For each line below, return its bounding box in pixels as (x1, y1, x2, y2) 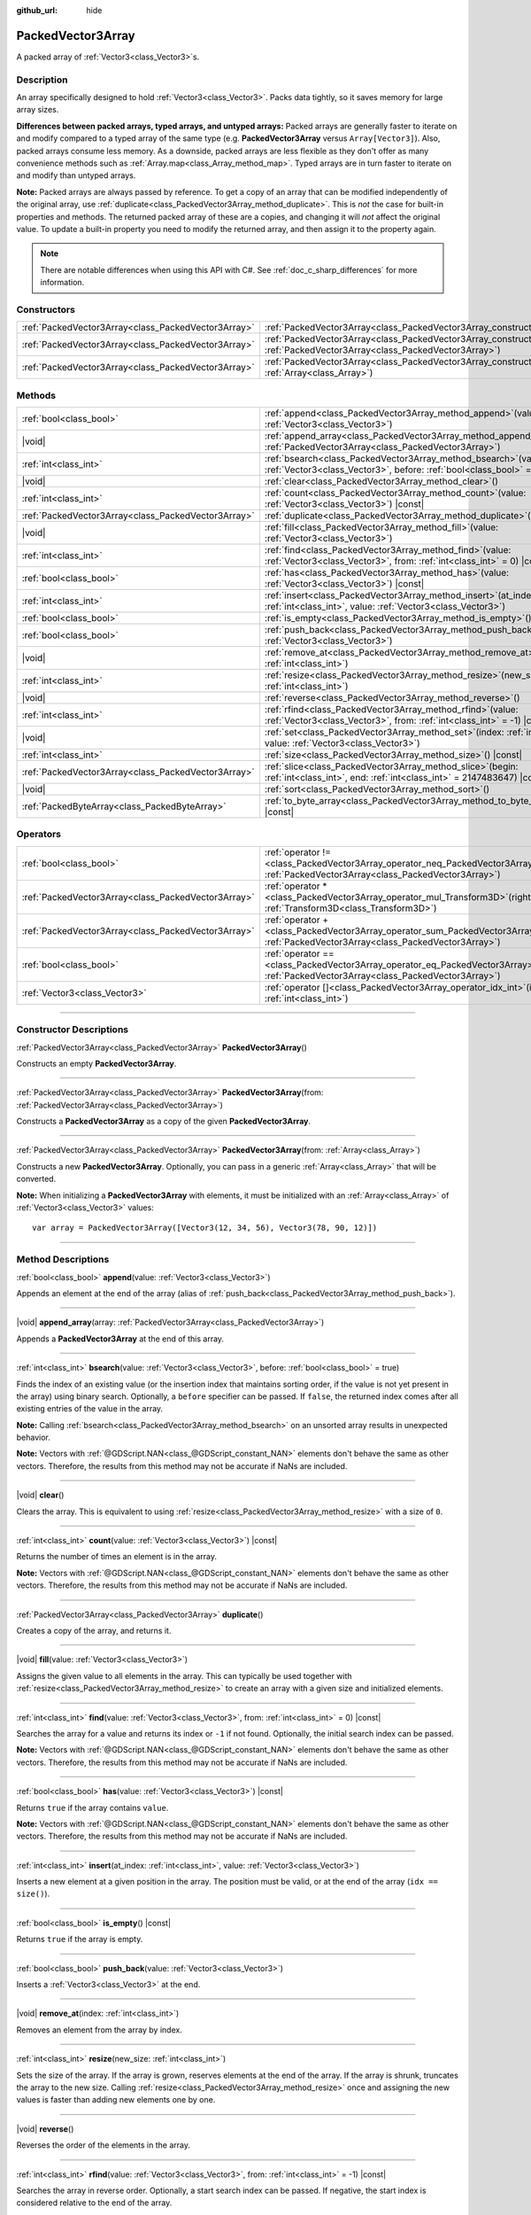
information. (40, 277, 85, 288)
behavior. (16, 1432, 50, 1443)
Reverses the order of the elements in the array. (16, 2140, 190, 2150)
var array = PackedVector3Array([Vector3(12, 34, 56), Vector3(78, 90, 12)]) (32, 1223, 378, 1233)
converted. (16, 1174, 57, 1185)
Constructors (16, 303, 75, 315)
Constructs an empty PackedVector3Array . (16, 1058, 177, 1069)
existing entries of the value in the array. (16, 1403, 164, 1414)
